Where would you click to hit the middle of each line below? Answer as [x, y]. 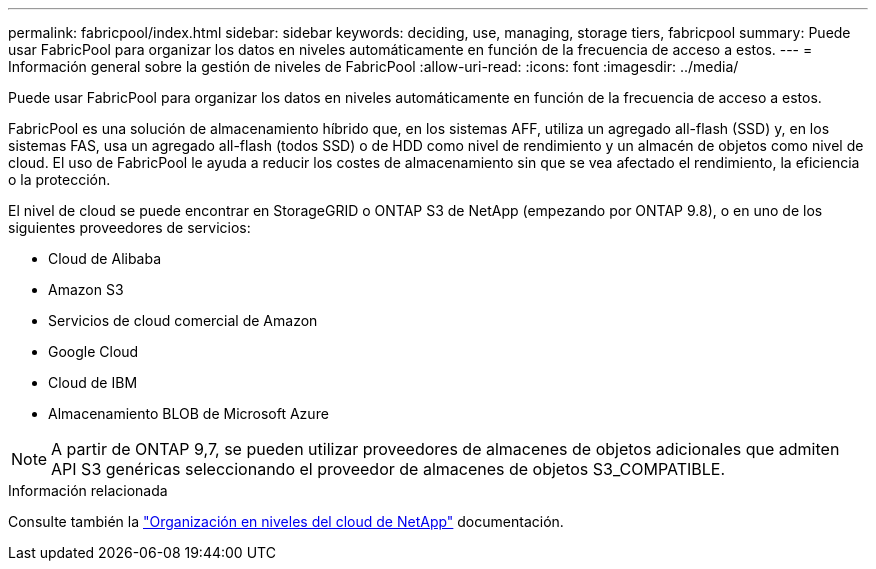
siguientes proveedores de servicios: [129, 227]
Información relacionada [88, 490]
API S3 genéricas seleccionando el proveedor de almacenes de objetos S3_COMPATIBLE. [388, 469]
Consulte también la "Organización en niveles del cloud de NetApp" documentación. [286, 521]
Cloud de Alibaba [105, 258]
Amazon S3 [86, 289]
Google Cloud [93, 351]
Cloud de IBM [93, 382]
